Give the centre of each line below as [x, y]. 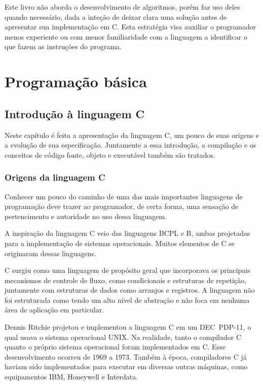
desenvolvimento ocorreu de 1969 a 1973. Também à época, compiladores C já [126, 356]
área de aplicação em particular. [54, 310]
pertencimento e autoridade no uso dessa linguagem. [86, 216]
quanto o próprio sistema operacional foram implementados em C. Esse [115, 347]
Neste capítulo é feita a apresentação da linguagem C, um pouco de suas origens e [132, 135]
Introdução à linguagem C [75, 113]
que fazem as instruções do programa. [63, 46]
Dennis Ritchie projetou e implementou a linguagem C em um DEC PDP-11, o [128, 327]
